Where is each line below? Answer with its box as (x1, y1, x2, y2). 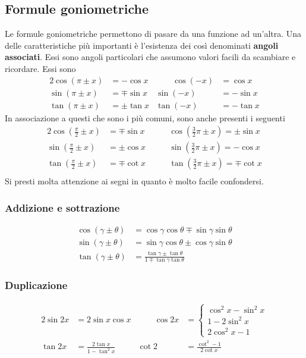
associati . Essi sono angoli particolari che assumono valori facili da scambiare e (5, 51, 296, 63)
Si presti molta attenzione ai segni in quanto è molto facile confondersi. (5, 175, 264, 187)
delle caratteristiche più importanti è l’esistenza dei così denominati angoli (5, 39, 279, 51)
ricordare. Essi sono (5, 62, 76, 74)
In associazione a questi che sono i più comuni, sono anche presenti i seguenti (5, 111, 285, 124)
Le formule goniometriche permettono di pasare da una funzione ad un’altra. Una (5, 27, 302, 40)
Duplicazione (5, 278, 68, 293)
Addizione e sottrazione (5, 200, 120, 215)
